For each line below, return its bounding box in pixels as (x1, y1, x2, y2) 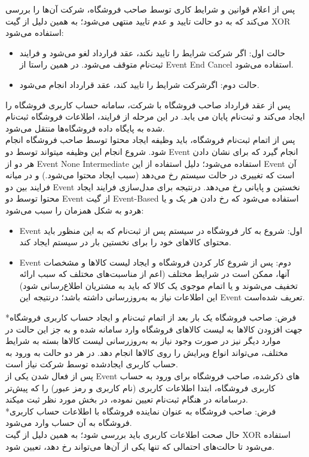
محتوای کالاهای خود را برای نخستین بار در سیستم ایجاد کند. (19, 236, 231, 248)
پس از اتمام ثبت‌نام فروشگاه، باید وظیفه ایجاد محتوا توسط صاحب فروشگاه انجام (5, 133, 295, 146)
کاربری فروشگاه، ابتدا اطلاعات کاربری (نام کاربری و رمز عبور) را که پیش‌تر (5, 381, 276, 394)
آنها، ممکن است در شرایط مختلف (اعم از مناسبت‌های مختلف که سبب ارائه (19, 267, 290, 280)
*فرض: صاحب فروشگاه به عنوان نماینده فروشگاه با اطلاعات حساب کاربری (5, 404, 276, 417)
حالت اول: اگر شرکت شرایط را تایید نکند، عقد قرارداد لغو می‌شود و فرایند (19, 46, 286, 59)
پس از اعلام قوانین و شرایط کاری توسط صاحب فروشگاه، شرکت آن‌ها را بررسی (5, 3, 295, 15)
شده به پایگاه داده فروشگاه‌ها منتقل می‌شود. (5, 121, 165, 134)
